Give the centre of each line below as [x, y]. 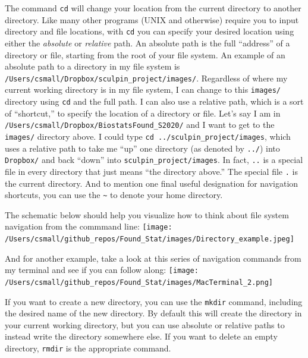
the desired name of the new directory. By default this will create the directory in [153, 313]
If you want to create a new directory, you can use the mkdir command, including [154, 301]
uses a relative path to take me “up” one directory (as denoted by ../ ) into [142, 148]
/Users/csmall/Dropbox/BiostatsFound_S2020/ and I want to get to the [140, 125]
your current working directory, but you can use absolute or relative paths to [145, 324]
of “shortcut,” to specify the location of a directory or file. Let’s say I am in [143, 113]
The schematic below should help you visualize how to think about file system [147, 214]
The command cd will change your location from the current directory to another [153, 8]
